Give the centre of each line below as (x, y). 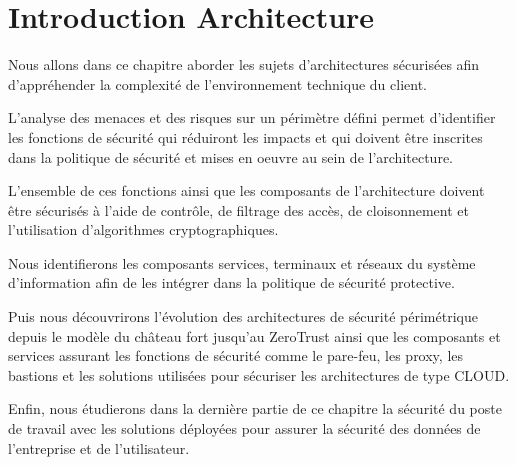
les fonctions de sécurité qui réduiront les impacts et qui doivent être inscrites (245, 136)
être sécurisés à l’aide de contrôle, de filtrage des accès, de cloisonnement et (238, 209)
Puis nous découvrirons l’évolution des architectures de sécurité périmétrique (243, 316)
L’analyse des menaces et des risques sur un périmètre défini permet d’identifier (252, 117)
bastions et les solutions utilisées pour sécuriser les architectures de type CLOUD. (259, 374)
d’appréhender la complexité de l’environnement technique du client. (217, 83)
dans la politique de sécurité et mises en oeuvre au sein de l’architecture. (231, 156)
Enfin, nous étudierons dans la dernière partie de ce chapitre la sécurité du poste (255, 408)
